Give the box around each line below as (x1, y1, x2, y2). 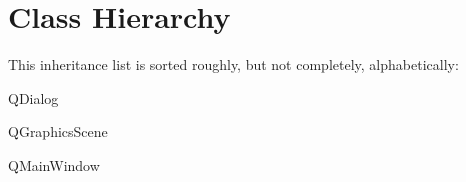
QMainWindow (8, 154, 100, 175)
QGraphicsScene (8, 121, 108, 142)
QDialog (8, 87, 59, 108)
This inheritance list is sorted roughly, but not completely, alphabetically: (8, 54, 459, 75)
